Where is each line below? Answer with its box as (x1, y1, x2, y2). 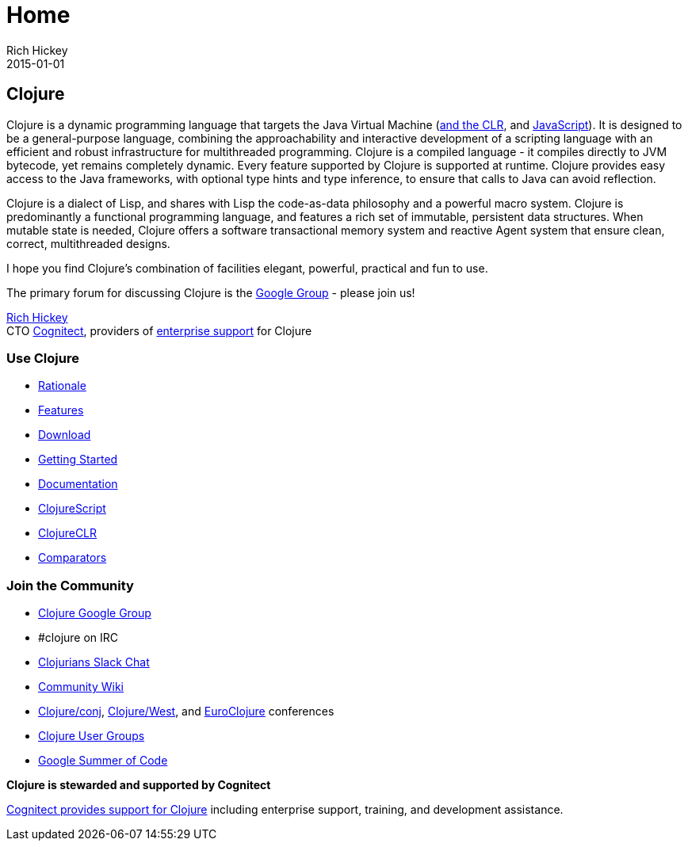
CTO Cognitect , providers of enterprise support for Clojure (6, 323, 312, 338)
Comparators (38, 551, 107, 565)
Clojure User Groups (38, 729, 145, 743)
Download (38, 428, 91, 442)
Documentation (38, 477, 118, 491)
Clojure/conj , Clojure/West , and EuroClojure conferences (38, 704, 334, 719)
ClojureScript (38, 502, 106, 516)
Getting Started (38, 452, 118, 467)
